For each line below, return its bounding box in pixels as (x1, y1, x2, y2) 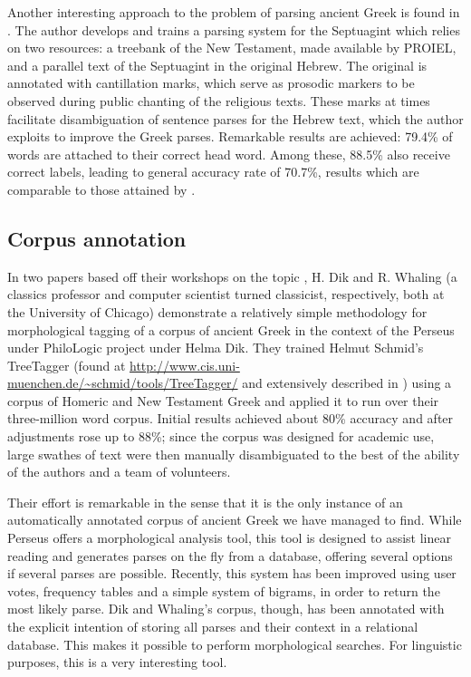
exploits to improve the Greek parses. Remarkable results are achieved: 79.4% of (7, 127, 453, 146)
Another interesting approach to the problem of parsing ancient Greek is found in (7, 3, 460, 21)
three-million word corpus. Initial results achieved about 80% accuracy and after (7, 409, 454, 428)
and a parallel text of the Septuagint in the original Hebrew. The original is (7, 55, 428, 74)
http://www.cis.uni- (130, 355, 240, 374)
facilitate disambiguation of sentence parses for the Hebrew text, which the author (7, 109, 464, 128)
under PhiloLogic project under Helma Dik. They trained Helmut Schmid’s (7, 338, 424, 357)
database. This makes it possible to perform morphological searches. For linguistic (7, 634, 462, 653)
